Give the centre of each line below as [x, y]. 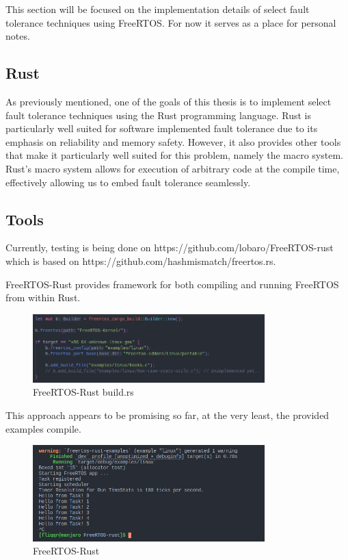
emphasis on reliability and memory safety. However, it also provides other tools [173, 141]
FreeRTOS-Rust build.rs [83, 392]
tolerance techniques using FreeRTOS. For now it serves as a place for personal [171, 22]
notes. [18, 36]
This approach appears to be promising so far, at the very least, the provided [168, 415]
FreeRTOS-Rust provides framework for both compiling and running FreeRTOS [172, 284]
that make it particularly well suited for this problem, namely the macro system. [174, 155]
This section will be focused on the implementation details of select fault [158, 9]
